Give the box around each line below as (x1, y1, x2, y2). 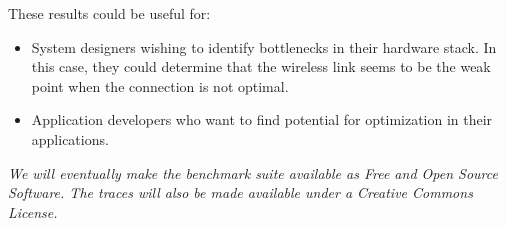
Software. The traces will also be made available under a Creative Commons (8, 182, 473, 203)
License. (8, 201, 58, 222)
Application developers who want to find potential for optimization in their (31, 109, 493, 130)
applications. (31, 128, 109, 149)
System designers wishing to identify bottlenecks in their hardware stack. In (31, 36, 497, 57)
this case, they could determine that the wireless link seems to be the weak (31, 56, 491, 77)
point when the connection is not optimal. (31, 75, 289, 96)
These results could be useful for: (8, 3, 211, 23)
